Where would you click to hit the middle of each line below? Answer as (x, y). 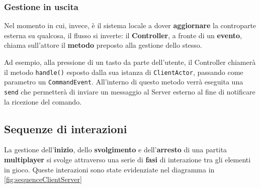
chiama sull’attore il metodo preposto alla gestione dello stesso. (103, 45)
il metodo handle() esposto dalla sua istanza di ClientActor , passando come (124, 72)
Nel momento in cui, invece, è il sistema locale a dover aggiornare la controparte (130, 25)
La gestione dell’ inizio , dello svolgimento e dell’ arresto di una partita (116, 150)
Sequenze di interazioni (66, 128)
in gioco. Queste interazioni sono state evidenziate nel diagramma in (109, 169)
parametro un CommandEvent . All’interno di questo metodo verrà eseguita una (124, 82)
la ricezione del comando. (43, 101)
